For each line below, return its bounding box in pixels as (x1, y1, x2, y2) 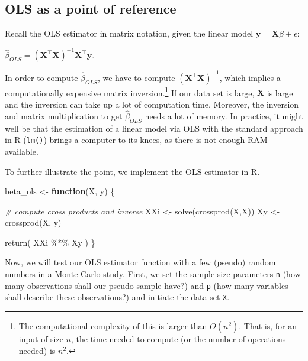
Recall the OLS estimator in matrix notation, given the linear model (5, 27, 254, 40)
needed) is (18, 344, 56, 356)
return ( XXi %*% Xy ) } (5, 236, 95, 248)
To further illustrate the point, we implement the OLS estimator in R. (5, 165, 260, 177)
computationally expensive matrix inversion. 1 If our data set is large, (5, 84, 255, 99)
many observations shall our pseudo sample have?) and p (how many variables (5, 279, 288, 291)
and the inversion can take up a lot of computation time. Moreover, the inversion (5, 98, 299, 110)
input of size (18, 333, 63, 345)
